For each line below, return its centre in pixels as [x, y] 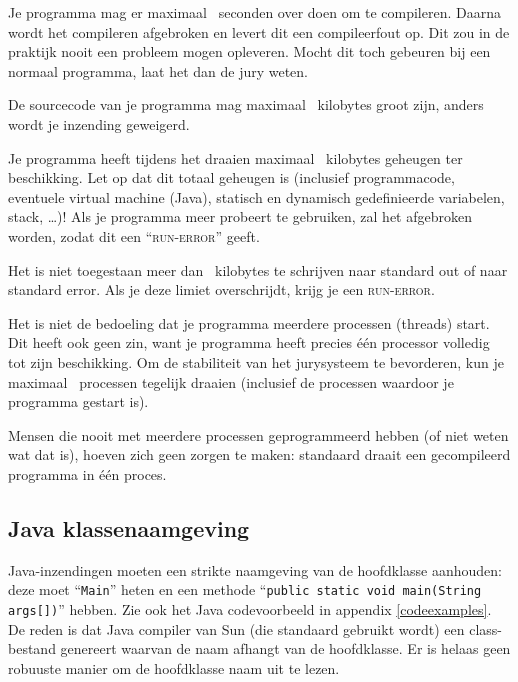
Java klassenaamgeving [129, 527]
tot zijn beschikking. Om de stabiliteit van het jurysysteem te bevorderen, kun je [256, 361]
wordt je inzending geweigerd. [99, 123]
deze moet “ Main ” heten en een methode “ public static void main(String [245, 589]
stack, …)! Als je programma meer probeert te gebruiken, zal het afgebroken [240, 216]
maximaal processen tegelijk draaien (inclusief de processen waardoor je [231, 381]
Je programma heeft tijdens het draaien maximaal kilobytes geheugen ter [235, 157]
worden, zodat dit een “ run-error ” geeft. [134, 235]
